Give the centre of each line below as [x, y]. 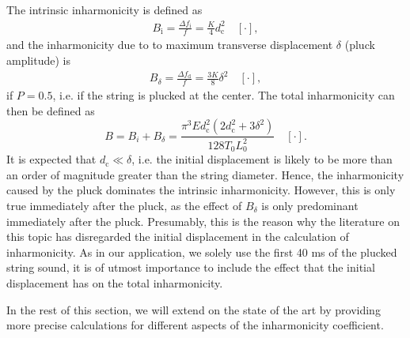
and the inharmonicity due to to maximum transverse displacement [170, 45]
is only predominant [310, 205]
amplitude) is [38, 60]
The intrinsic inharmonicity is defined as [104, 9]
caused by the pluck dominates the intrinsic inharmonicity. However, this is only [201, 190]
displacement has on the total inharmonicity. [115, 282]
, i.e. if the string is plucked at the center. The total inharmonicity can [224, 95]
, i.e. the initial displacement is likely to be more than [262, 159]
